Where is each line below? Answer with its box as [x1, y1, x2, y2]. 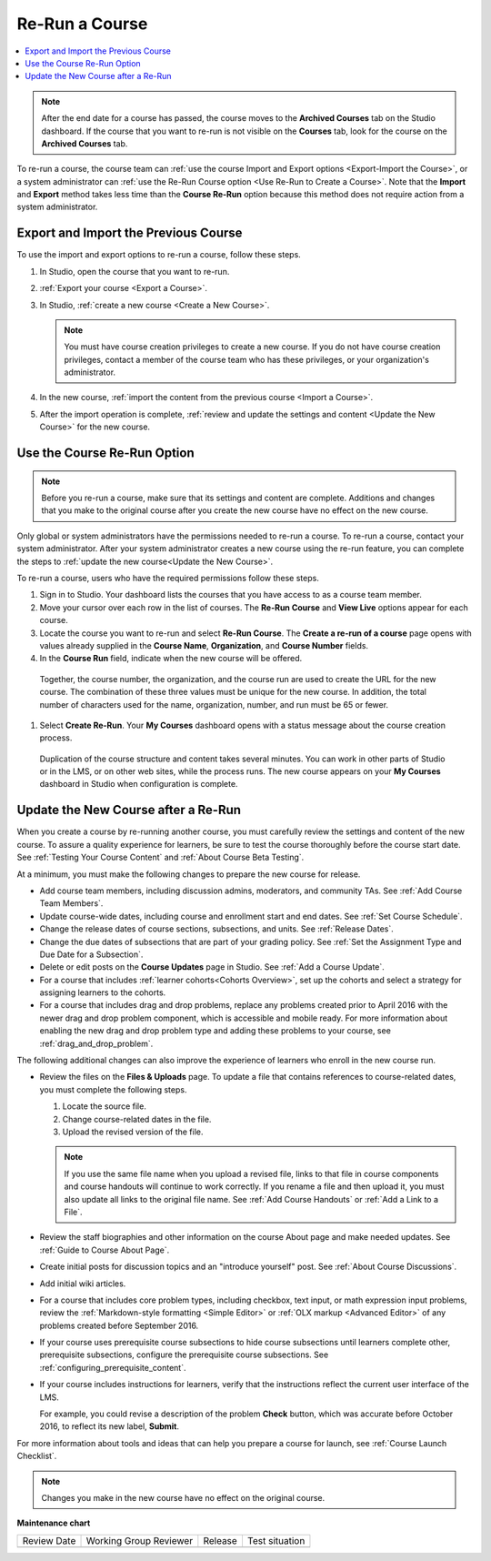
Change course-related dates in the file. [62, 1113, 212, 1124]
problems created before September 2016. [39, 1320, 199, 1331]
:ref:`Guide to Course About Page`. [39, 1244, 170, 1255]
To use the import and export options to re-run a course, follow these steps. [16, 249, 302, 260]
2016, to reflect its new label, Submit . [39, 1421, 180, 1432]
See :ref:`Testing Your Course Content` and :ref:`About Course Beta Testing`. [16, 851, 305, 863]
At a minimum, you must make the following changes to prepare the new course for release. [16, 869, 361, 880]
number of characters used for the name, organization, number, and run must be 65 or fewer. [39, 699, 389, 710]
